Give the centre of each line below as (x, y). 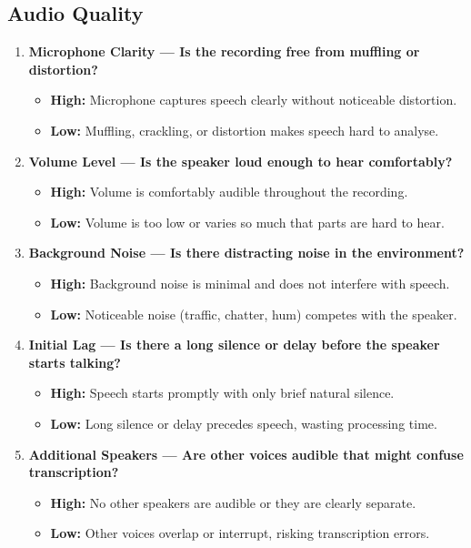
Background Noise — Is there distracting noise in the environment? (246, 253)
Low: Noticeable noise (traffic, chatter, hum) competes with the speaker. (254, 314)
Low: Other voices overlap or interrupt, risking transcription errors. (240, 533)
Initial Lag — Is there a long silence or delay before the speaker (234, 345)
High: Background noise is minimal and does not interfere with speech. (250, 283)
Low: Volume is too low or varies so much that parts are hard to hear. (247, 222)
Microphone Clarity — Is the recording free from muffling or (224, 51)
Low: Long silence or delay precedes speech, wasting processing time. (244, 423)
